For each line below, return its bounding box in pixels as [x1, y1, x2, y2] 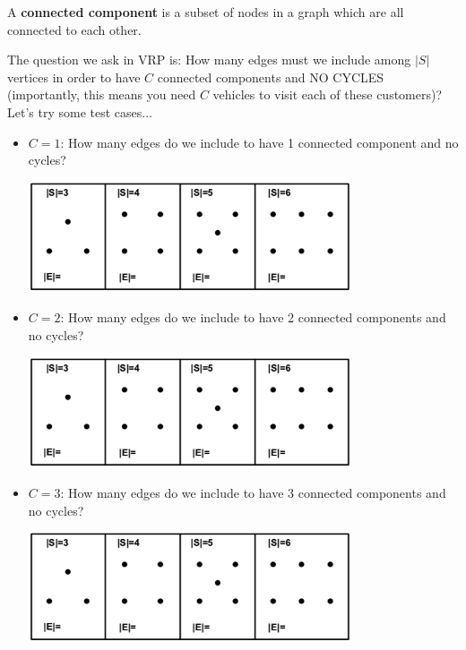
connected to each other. [7, 20, 142, 38]
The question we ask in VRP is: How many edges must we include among [7, 50, 411, 69]
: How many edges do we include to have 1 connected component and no [60, 133, 459, 151]
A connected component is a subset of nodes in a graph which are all [7, 3, 404, 21]
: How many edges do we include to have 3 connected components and [60, 483, 446, 502]
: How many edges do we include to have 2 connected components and [60, 308, 446, 327]
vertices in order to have [7, 67, 141, 86]
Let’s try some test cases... [7, 102, 152, 121]
